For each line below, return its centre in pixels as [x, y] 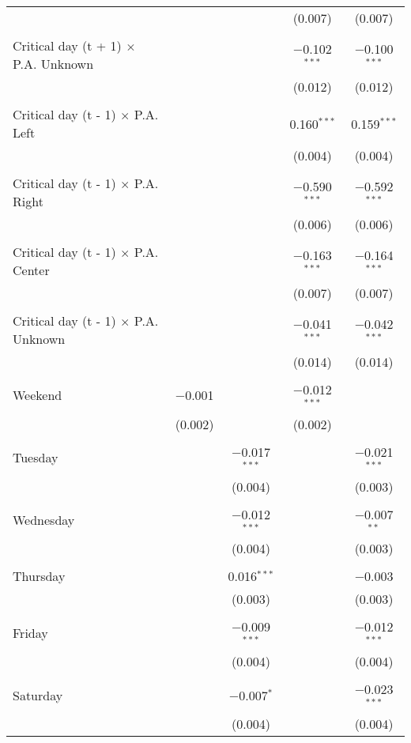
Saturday [38, 695]
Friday [30, 632]
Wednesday [44, 519]
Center [31, 270]
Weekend [38, 395]
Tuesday [36, 458]
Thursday [39, 576]
